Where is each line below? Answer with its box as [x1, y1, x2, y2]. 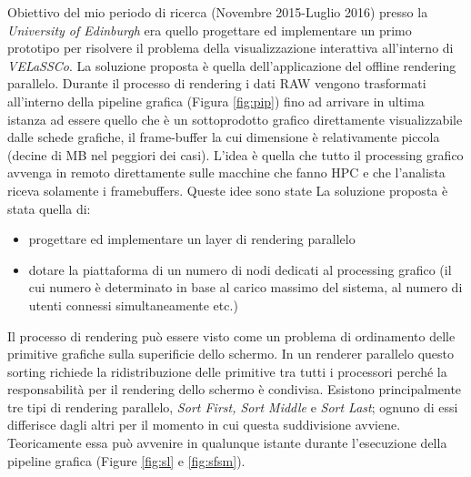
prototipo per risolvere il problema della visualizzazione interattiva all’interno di [7, 38, 454, 57]
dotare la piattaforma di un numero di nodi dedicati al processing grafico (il [28, 259, 452, 279]
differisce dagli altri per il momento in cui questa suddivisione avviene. [7, 415, 401, 434]
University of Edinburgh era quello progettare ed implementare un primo [7, 20, 412, 39]
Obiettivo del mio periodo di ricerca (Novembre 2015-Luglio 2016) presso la [7, 3, 428, 21]
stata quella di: [7, 198, 91, 218]
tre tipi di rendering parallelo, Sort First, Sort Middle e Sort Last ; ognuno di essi [7, 397, 458, 416]
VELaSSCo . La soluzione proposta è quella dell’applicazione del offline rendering [7, 56, 456, 75]
